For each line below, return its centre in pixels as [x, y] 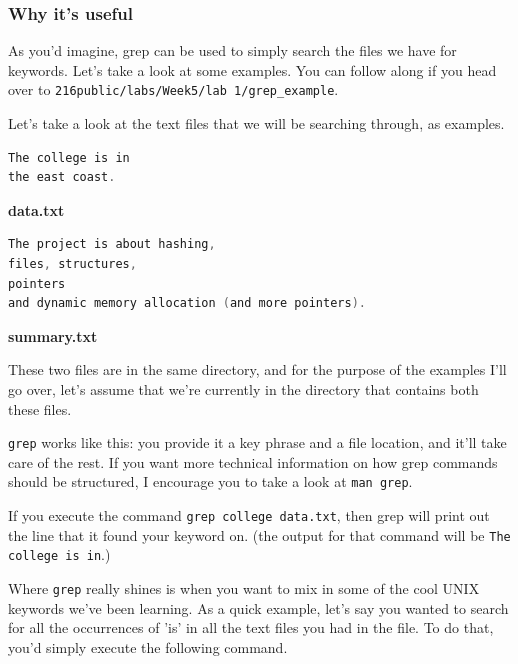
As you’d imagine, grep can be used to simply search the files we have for [232, 50]
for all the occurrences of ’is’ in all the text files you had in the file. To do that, [251, 627]
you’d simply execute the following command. [148, 646]
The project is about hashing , [112, 244]
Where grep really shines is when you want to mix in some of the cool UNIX [244, 588]
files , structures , [72, 264]
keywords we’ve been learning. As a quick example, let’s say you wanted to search [258, 607]
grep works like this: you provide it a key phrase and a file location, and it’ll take [257, 442]
